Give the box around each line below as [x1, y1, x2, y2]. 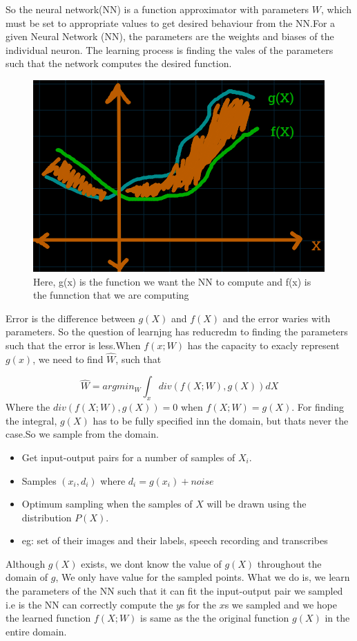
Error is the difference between [6, 310, 135, 325]
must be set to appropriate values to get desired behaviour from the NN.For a [6, 15, 336, 30]
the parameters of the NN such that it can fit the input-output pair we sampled [6, 584, 343, 598]
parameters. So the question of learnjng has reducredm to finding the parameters [6, 324, 348, 339]
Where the [6, 400, 50, 414]
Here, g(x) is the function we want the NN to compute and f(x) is [33, 274, 311, 288]
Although [6, 556, 46, 570]
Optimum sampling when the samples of [21, 496, 193, 511]
